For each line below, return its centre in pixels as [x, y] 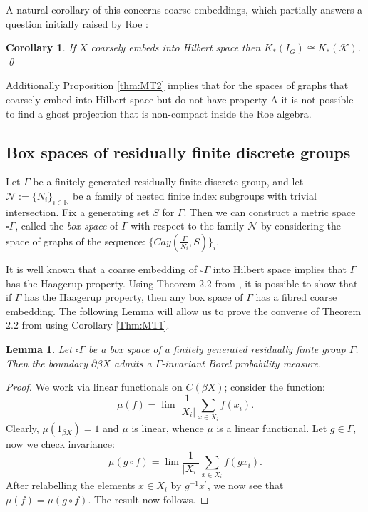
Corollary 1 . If [41, 47]
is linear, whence [168, 428]
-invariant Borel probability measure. [241, 363]
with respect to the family [188, 226]
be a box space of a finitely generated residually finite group [217, 348]
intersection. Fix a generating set [78, 211]
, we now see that [245, 485]
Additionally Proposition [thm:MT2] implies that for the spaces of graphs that [177, 85]
